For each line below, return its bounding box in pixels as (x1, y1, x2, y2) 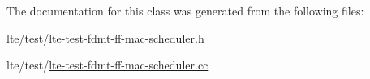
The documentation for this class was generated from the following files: (6, 2, 364, 19)
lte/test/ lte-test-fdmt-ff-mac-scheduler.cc (6, 56, 209, 73)
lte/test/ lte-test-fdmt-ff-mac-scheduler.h (6, 29, 204, 46)
